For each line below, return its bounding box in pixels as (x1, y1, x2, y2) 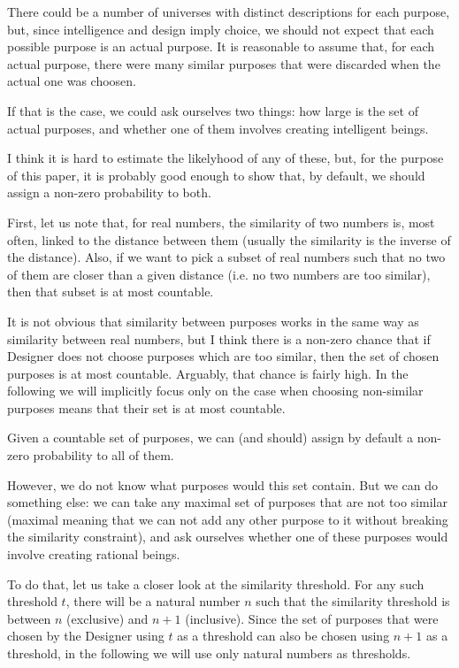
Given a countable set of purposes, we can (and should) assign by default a (7, 428, 414, 447)
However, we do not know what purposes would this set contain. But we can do (7, 475, 439, 494)
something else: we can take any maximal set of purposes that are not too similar (7, 493, 448, 511)
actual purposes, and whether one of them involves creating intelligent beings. (7, 119, 429, 137)
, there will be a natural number (65, 592, 241, 610)
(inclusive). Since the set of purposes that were (185, 609, 439, 627)
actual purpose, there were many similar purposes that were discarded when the (7, 54, 440, 73)
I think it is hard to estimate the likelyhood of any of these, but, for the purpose (7, 149, 444, 167)
